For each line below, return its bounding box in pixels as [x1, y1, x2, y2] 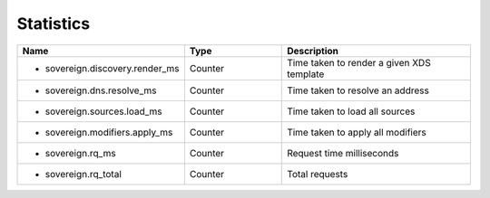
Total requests [287, 167, 348, 180]
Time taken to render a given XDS [287, 56, 431, 69]
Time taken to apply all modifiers [287, 126, 426, 138]
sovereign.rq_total [44, 167, 122, 180]
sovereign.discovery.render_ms [44, 61, 181, 74]
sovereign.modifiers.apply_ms [44, 126, 173, 138]
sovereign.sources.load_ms [44, 105, 162, 118]
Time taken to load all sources [287, 105, 416, 118]
